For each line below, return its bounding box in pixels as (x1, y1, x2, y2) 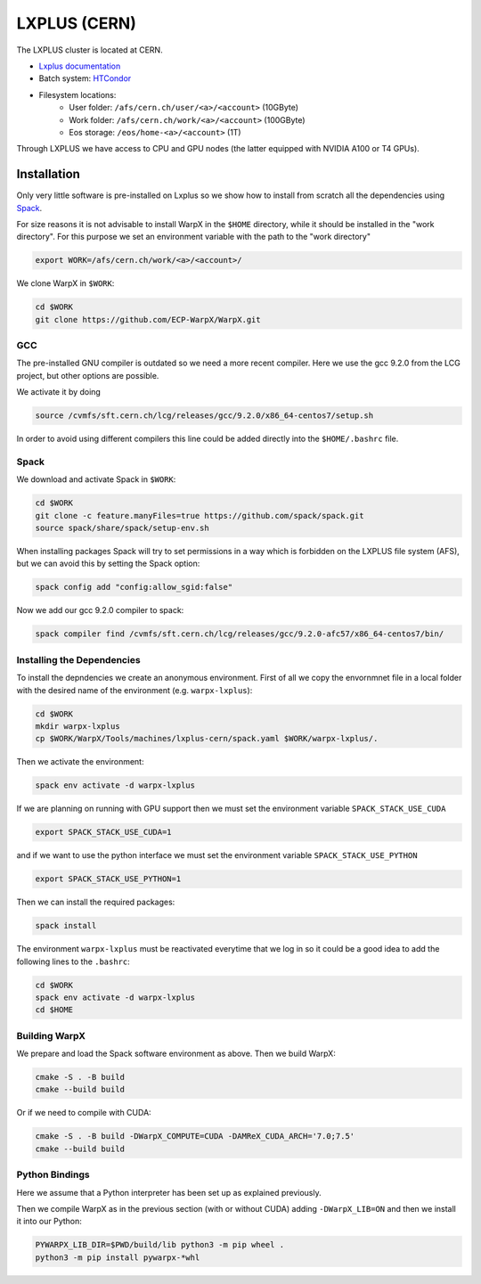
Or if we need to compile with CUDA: (16, 1108, 151, 1118)
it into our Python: (16, 1216, 82, 1227)
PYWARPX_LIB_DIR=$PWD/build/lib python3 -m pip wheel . (35, 1239, 285, 1250)
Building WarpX (16, 1029, 86, 1042)
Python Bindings (16, 1168, 90, 1181)
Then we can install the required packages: (16, 896, 175, 908)
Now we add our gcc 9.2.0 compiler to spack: (16, 605, 184, 616)
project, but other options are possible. (16, 370, 159, 380)
